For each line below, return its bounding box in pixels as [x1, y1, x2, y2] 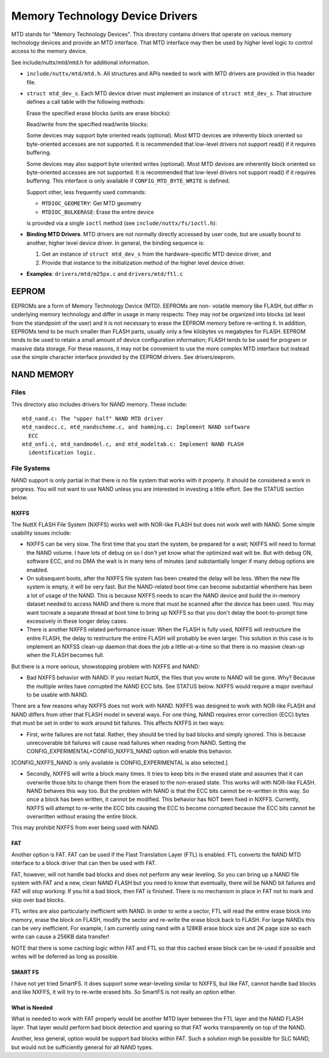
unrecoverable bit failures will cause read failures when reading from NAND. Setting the [26, 739, 246, 746]
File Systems [11, 464, 51, 473]
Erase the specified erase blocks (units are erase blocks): [26, 109, 171, 117]
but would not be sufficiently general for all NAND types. [11, 1043, 154, 1051]
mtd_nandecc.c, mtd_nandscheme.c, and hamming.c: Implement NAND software [22, 424, 250, 430]
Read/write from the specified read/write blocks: [26, 121, 149, 128]
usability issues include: [11, 529, 71, 537]
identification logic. [28, 449, 96, 456]
